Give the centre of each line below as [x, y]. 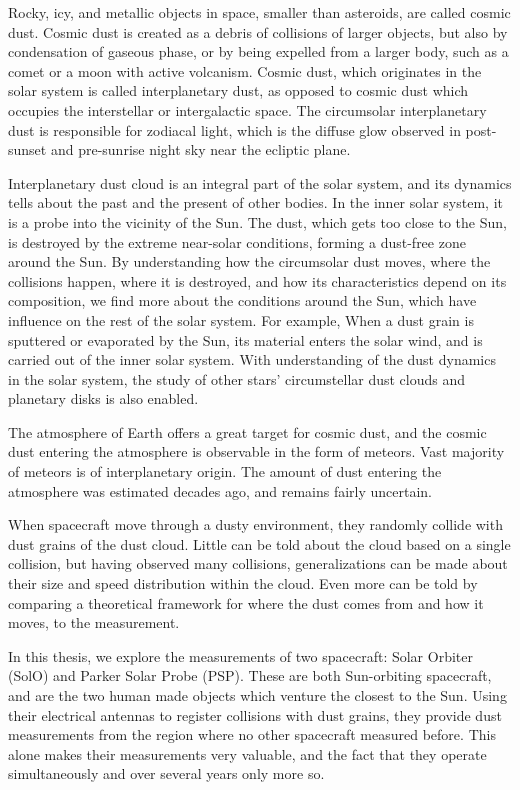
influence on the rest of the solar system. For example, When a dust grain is [241, 319]
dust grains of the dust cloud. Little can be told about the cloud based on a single [259, 543]
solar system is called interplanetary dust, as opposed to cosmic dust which [238, 90]
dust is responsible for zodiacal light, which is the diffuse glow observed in [234, 129]
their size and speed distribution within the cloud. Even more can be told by [243, 583]
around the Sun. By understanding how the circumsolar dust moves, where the [249, 261]
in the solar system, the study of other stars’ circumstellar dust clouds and [237, 378]
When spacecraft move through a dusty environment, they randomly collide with [255, 524]
